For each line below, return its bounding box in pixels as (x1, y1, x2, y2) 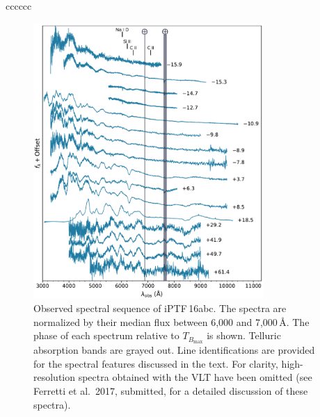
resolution (33, 370, 76, 384)
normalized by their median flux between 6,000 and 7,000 (33, 314, 278, 329)
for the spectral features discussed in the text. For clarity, (33, 356, 278, 370)
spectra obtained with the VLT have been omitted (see (78, 370, 312, 384)
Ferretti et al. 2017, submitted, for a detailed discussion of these (33, 384, 308, 398)
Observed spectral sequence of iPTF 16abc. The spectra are (33, 301, 287, 316)
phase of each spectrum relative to (33, 328, 179, 343)
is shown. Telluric (207, 328, 281, 343)
